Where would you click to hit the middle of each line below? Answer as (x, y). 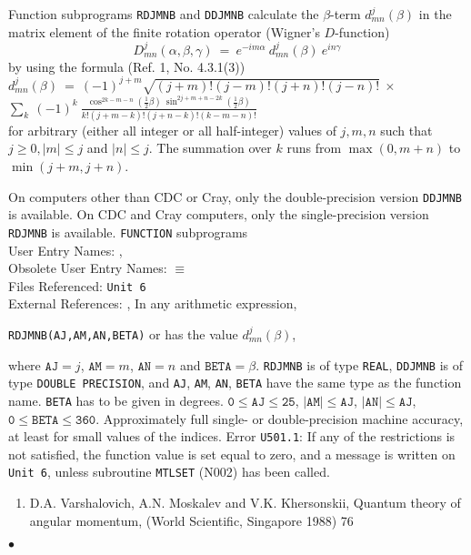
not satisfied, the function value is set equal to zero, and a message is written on (232, 454)
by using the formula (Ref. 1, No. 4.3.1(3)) (127, 66)
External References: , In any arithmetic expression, (153, 303)
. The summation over (210, 148)
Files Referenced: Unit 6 (77, 285)
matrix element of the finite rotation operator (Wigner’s (164, 31)
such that (406, 130)
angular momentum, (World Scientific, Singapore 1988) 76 (191, 520)
